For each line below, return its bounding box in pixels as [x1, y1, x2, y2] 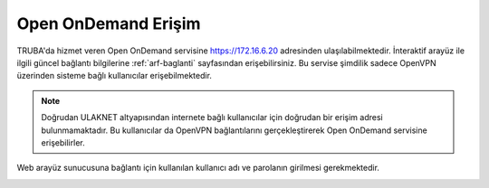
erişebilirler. [41, 136, 85, 148]
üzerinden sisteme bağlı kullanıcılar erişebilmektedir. [16, 70, 213, 81]
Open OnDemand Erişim [16, 14, 201, 33]
